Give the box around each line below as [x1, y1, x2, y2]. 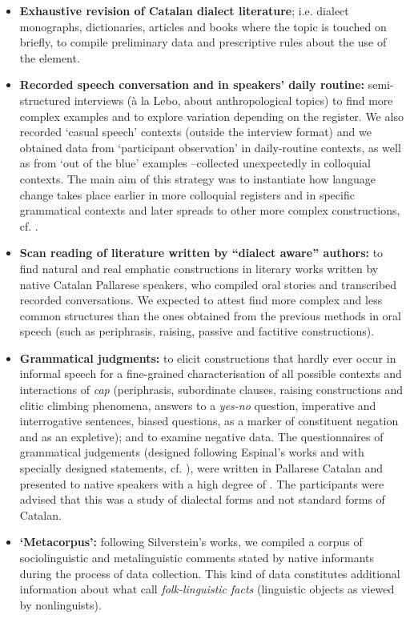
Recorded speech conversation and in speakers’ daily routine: [19, 76, 365, 93]
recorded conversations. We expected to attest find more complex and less [19, 291, 383, 308]
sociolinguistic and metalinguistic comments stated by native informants [19, 549, 375, 565]
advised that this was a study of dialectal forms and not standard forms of [19, 491, 385, 508]
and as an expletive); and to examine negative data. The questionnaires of [19, 428, 384, 444]
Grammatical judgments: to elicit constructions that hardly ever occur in [19, 349, 396, 366]
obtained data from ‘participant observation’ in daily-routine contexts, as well [19, 139, 401, 155]
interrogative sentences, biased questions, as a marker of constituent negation [19, 412, 399, 429]
